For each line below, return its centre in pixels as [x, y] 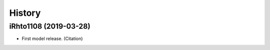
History [25, 13]
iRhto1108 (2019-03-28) [50, 26]
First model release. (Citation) [52, 39]
